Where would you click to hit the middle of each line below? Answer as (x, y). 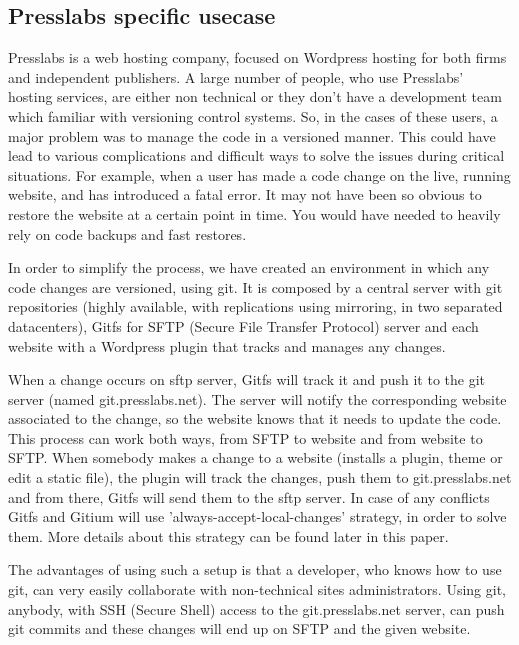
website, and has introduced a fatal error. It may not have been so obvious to (245, 194)
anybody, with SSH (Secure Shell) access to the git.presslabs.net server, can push (256, 608)
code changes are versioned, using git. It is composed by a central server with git (255, 286)
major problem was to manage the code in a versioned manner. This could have (252, 135)
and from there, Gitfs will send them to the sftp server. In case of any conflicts (249, 496)
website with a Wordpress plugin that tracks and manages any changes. (227, 345)
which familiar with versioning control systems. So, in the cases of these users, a (253, 115)
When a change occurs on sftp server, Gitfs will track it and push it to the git (247, 379)
